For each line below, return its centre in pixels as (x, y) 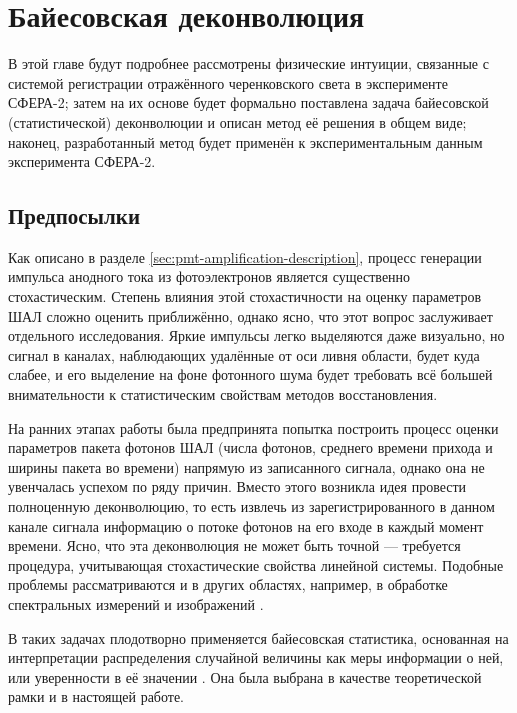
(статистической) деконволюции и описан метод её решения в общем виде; (237, 121)
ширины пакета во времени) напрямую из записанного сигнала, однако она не (246, 466)
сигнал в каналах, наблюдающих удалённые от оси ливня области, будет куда (244, 354)
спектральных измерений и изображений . (136, 603)
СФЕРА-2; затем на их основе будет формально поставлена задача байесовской (248, 102)
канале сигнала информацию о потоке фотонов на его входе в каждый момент (246, 525)
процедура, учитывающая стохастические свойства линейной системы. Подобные (256, 564)
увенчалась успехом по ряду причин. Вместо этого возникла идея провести (237, 486)
